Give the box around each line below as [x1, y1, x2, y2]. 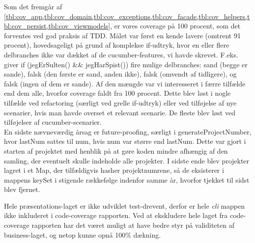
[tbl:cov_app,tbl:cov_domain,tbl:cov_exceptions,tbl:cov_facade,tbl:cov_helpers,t [4, 11, 250, 21]
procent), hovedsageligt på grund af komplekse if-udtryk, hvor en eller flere [4, 40, 229, 50]
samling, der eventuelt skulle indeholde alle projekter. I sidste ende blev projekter [4, 155, 250, 165]
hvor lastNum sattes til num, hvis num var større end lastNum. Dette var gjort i [4, 136, 246, 146]
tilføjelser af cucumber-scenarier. [4, 117, 102, 127]
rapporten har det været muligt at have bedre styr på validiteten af [31, 220, 234, 230]
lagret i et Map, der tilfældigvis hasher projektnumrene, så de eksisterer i [4, 165, 224, 175]
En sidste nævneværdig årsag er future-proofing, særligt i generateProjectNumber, [4, 126, 252, 136]
